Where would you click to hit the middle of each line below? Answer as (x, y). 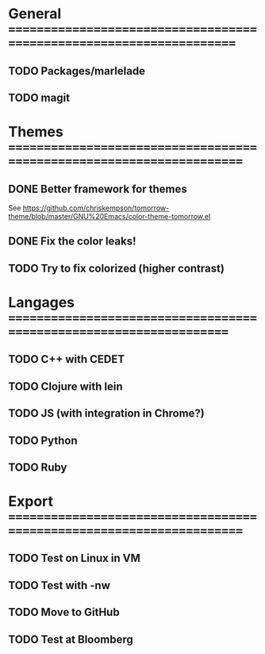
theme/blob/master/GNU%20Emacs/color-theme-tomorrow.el (109, 216)
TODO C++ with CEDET (67, 359)
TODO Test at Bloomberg (71, 639)
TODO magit (39, 97)
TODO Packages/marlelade (77, 71)
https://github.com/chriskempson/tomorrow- (96, 208)
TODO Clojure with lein (65, 386)
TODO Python (43, 440)
